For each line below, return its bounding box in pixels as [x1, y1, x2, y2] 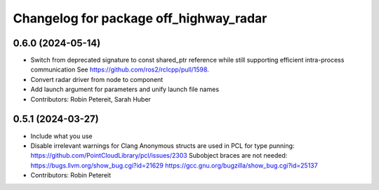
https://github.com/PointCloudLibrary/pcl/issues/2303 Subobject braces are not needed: [30, 151, 288, 160]
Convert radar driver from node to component [30, 75, 164, 83]
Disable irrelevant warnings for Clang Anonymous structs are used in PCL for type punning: [30, 141, 295, 150]
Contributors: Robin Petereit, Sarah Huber [30, 95, 151, 103]
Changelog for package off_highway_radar [13, 11, 267, 26]
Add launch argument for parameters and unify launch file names [30, 85, 220, 94]
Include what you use [30, 132, 93, 140]
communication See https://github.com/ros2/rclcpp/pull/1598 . [30, 65, 210, 74]
